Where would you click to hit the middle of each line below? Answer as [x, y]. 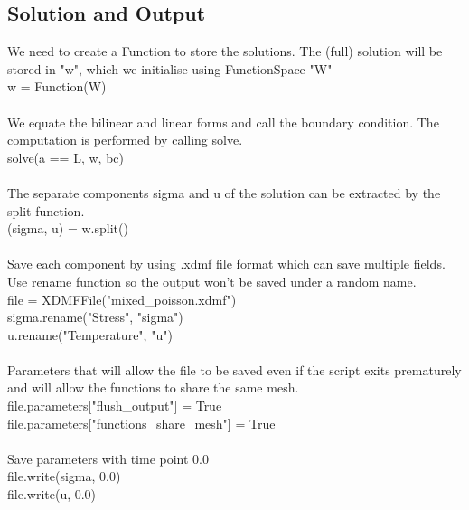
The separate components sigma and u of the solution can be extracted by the [224, 192]
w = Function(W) [57, 86]
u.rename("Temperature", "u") [90, 334]
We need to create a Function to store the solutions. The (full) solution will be [225, 51]
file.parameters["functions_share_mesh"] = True [141, 423]
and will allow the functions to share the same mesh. [153, 387]
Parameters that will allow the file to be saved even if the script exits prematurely [234, 369]
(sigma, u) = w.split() [68, 228]
